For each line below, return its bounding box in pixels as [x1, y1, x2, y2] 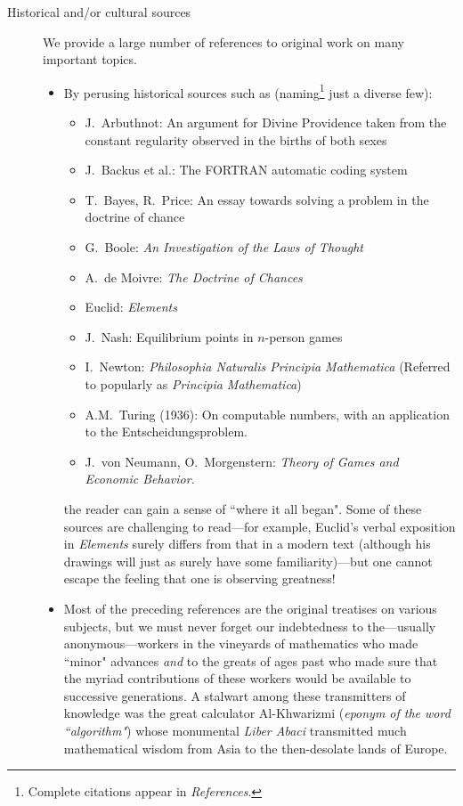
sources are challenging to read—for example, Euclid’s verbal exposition [63, 517, 456, 535]
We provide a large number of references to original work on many [43, 32, 404, 51]
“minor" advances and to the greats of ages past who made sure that [63, 651, 438, 670]
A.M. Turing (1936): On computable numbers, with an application [85, 404, 450, 423]
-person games [264, 327, 343, 346]
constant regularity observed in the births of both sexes [85, 130, 387, 149]
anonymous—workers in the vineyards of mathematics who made [63, 634, 418, 653]
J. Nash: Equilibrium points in [85, 327, 254, 346]
